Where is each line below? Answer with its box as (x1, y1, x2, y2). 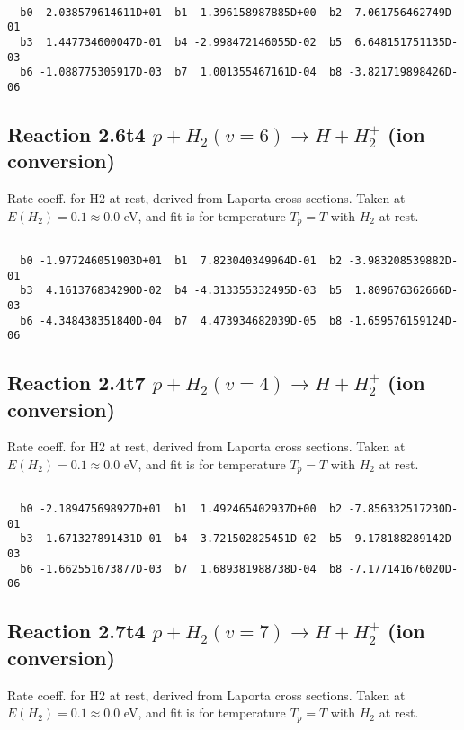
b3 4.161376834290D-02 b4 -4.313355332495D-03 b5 (20, 284, 343, 298)
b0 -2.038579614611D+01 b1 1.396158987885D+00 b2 (20, 5, 343, 19)
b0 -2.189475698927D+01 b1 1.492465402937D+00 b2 (20, 503, 343, 516)
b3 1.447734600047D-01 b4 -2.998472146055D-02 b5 (20, 35, 343, 49)
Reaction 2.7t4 (7, 617, 146, 645)
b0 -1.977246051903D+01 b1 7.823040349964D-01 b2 (20, 254, 343, 267)
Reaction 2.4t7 (7, 369, 146, 396)
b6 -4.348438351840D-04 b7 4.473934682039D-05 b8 (20, 314, 343, 327)
